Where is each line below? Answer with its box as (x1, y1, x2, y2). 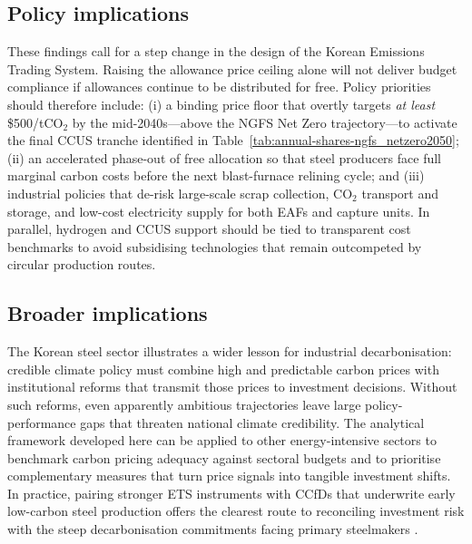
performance (7, 413, 76, 432)
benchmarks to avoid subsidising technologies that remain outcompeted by (7, 237, 422, 256)
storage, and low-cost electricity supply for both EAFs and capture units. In (7, 201, 430, 220)
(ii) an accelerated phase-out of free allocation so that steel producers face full (7, 148, 442, 167)
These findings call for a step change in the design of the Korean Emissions (7, 42, 425, 61)
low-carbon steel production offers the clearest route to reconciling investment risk (7, 501, 465, 520)
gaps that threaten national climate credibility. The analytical (80, 413, 425, 432)
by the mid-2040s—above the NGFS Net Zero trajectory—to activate (72, 112, 457, 131)
